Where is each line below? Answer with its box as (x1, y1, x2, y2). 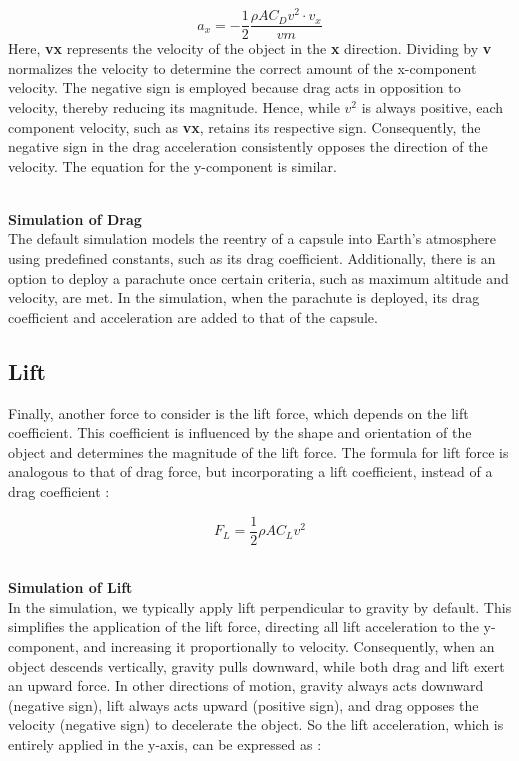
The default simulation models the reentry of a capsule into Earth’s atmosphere (8, 228, 497, 249)
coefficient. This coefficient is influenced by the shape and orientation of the (8, 422, 472, 443)
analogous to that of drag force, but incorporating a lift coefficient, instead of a (8, 461, 493, 482)
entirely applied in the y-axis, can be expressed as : (8, 734, 322, 755)
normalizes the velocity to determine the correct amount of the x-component (8, 57, 477, 78)
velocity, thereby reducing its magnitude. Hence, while (8, 96, 340, 117)
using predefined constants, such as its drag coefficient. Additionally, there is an (8, 248, 496, 269)
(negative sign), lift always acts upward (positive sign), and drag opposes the (8, 694, 479, 715)
